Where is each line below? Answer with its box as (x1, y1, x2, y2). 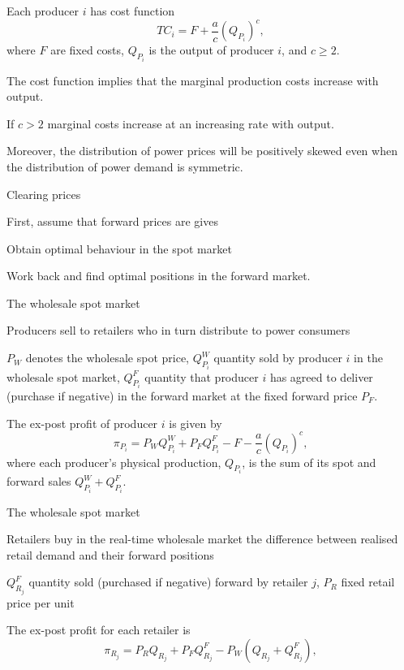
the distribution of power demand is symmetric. (6, 158, 243, 175)
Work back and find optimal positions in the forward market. (6, 267, 311, 284)
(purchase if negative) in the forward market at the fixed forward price (6, 387, 358, 404)
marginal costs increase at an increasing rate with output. (47, 115, 334, 132)
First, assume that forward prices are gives (6, 213, 218, 230)
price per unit (6, 594, 75, 611)
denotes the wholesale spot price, (25, 349, 189, 366)
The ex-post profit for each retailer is (6, 621, 191, 638)
